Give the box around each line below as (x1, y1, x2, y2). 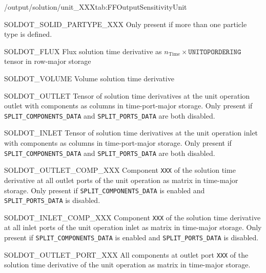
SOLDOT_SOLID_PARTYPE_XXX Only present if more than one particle (4, 18, 247, 29)
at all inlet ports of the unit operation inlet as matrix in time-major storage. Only (4, 222, 262, 233)
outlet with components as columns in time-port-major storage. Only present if (4, 100, 253, 111)
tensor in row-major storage (4, 56, 91, 66)
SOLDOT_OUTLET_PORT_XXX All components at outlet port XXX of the (4, 249, 249, 260)
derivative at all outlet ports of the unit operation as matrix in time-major (4, 174, 238, 185)
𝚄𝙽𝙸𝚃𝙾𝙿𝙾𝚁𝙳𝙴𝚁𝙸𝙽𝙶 (188, 48, 241, 56)
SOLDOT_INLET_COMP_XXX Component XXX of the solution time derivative (4, 212, 261, 222)
